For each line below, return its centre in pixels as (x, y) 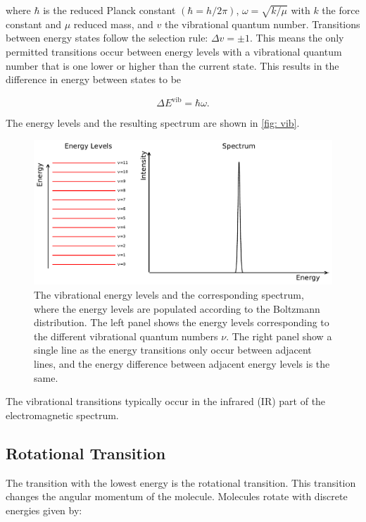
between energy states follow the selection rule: (107, 38)
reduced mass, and (113, 24)
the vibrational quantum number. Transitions (262, 24)
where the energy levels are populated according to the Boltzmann (177, 308)
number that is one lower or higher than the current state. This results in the (172, 65)
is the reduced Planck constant (109, 10)
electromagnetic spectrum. (62, 415)
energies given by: (44, 510)
